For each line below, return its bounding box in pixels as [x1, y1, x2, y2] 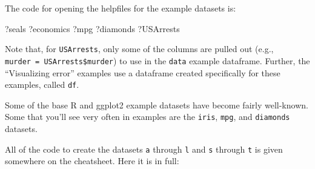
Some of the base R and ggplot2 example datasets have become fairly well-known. [5, 98, 308, 111]
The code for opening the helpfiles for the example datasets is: [5, 2, 236, 14]
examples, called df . [5, 78, 79, 91]
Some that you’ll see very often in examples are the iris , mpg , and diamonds [5, 110, 290, 123]
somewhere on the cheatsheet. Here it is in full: [5, 154, 179, 167]
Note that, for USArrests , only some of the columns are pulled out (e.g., [5, 42, 274, 55]
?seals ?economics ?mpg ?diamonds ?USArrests [5, 22, 180, 35]
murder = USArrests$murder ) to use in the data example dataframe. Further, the [5, 54, 310, 67]
